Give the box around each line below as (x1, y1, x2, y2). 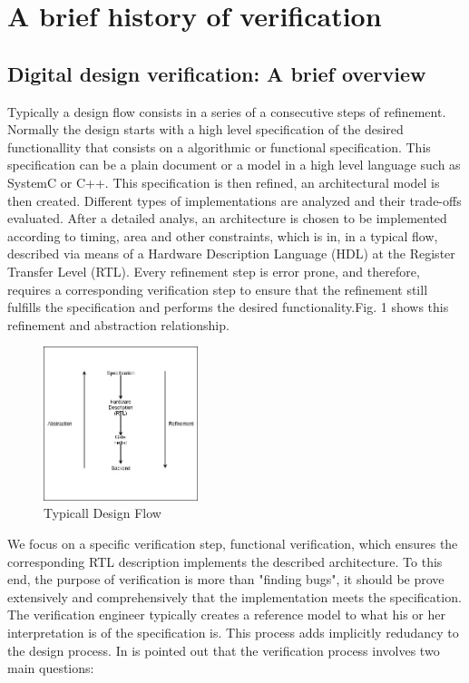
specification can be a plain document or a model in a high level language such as (7, 155, 461, 174)
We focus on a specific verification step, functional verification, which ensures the (7, 534, 458, 553)
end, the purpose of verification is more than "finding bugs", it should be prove (7, 570, 445, 589)
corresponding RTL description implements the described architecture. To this (7, 551, 443, 571)
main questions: (7, 659, 94, 678)
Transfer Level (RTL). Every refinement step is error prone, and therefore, (7, 261, 420, 280)
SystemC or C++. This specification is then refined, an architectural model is (7, 172, 440, 191)
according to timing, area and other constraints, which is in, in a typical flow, (7, 226, 438, 245)
